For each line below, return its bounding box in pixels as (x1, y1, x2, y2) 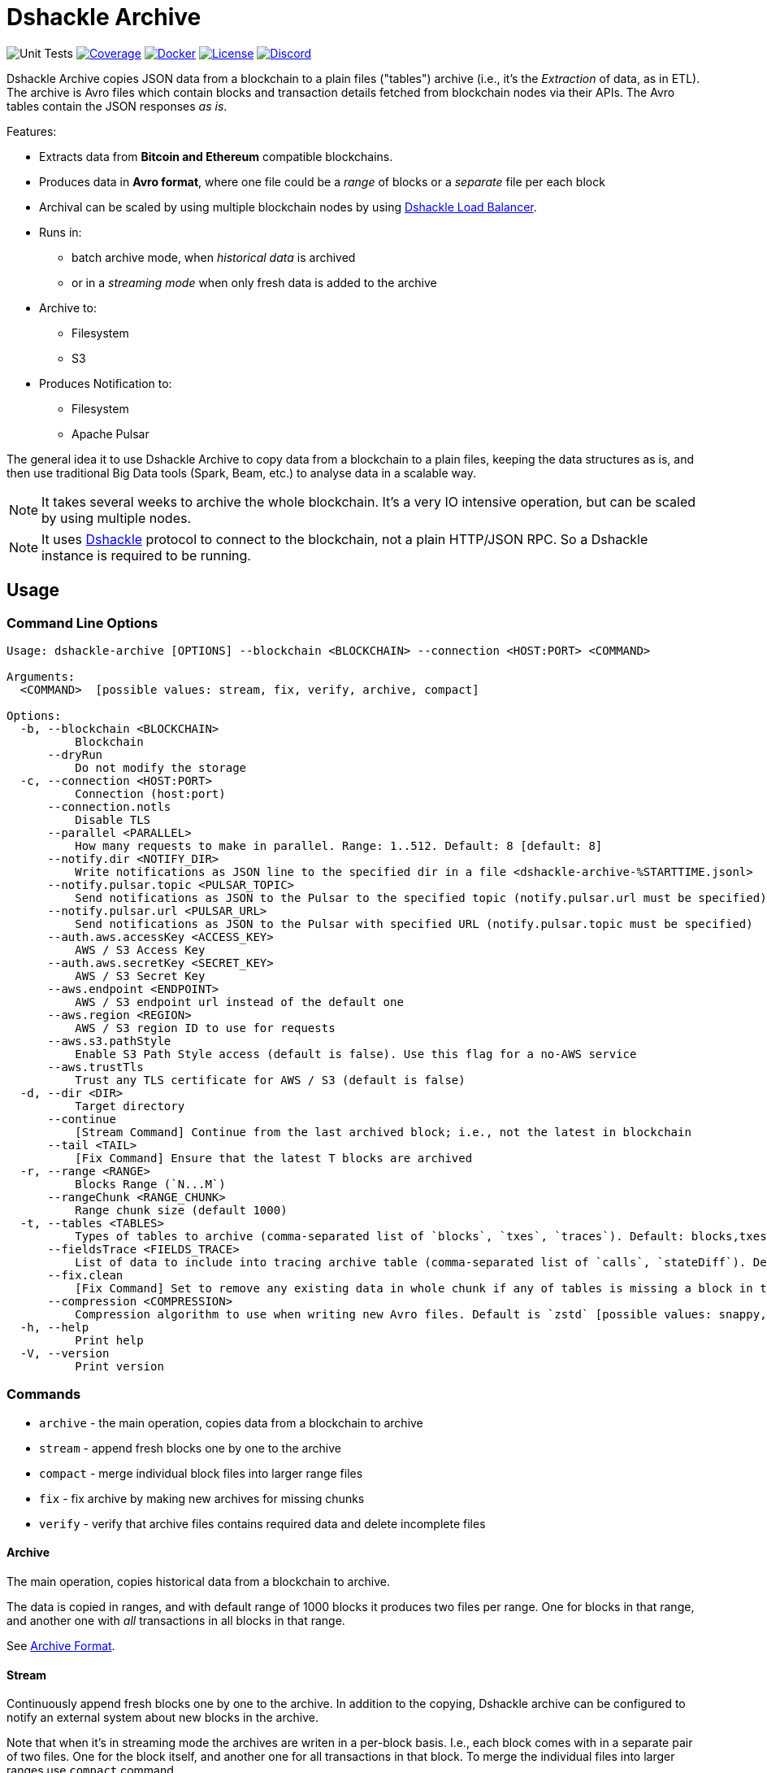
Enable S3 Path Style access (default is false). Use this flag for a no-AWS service (75, 1047, 637, 1061)
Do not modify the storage (75, 760, 247, 774)
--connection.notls (47, 799, 171, 813)
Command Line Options (6, 614, 158, 631)
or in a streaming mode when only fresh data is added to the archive (71, 275, 437, 290)
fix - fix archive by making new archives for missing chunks (39, 1491, 365, 1505)
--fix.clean (47, 1268, 123, 1282)
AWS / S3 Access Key (75, 943, 206, 956)
